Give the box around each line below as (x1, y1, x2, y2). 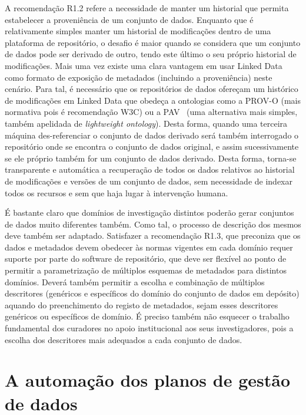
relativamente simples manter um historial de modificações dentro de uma (5, 25, 271, 37)
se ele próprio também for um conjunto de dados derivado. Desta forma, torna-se (5, 151, 297, 164)
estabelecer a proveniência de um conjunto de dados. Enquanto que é (5, 13, 254, 25)
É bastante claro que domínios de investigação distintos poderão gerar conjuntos (5, 206, 294, 219)
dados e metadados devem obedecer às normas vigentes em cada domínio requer (5, 241, 293, 253)
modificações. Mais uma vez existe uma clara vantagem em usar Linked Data (5, 59, 282, 71)
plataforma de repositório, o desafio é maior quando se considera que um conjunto (5, 36, 301, 48)
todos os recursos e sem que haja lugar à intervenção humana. (5, 186, 228, 199)
